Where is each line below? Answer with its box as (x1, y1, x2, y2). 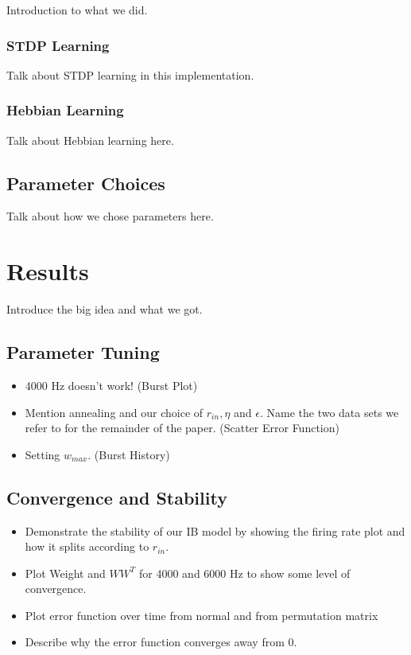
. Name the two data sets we (259, 404, 399, 420)
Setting (25, 446, 60, 462)
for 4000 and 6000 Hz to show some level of (139, 564, 351, 581)
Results (6, 255, 89, 287)
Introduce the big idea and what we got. (6, 301, 203, 318)
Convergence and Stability (6, 485, 227, 509)
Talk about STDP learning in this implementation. (6, 66, 254, 83)
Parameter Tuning (6, 340, 160, 365)
